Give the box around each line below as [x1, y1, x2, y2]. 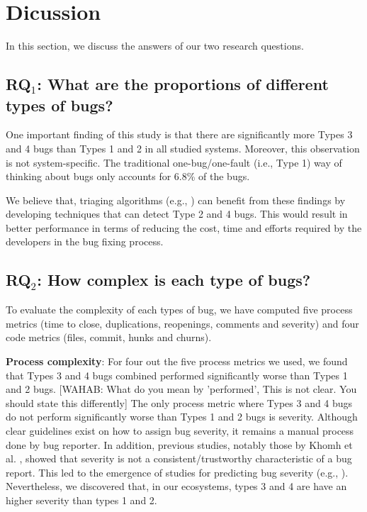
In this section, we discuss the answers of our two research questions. [6, 38, 304, 53]
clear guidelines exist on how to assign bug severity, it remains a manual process [6, 423, 354, 438]
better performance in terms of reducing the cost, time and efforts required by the [6, 220, 362, 235]
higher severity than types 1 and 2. [6, 492, 157, 507]
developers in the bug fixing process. [6, 234, 164, 249]
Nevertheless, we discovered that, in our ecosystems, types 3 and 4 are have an [6, 479, 347, 494]
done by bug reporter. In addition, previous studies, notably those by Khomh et [6, 437, 353, 452]
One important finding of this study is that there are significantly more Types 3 [6, 127, 353, 142]
